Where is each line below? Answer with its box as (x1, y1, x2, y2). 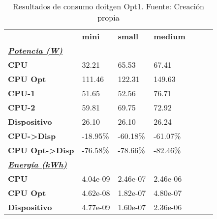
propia (97, 12, 120, 23)
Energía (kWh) (8, 159, 67, 170)
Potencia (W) (8, 45, 63, 56)
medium (154, 30, 186, 42)
